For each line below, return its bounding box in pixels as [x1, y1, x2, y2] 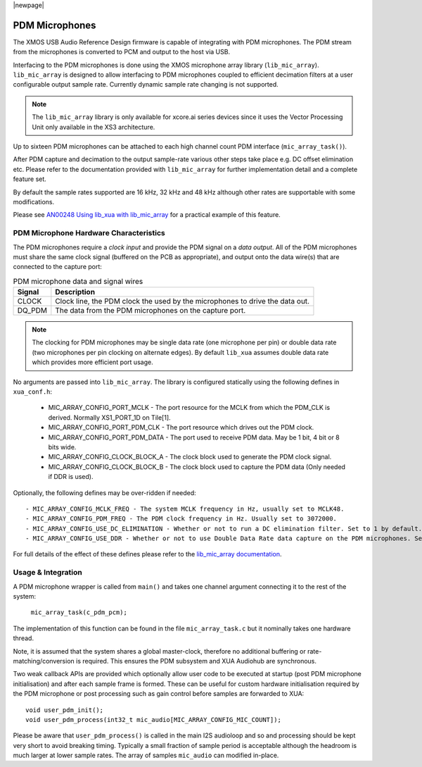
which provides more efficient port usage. [32, 358, 154, 366]
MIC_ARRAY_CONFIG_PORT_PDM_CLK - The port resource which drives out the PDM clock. [48, 423, 314, 432]
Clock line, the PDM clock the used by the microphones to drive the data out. [55, 297, 309, 306]
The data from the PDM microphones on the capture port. [55, 306, 246, 316]
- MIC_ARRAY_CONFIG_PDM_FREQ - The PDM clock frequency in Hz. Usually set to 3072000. [25, 515, 338, 523]
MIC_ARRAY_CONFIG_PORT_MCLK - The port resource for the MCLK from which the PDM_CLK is [48, 404, 331, 412]
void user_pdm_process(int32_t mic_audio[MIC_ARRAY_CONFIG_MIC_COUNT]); [25, 716, 281, 723]
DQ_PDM [17, 306, 47, 316]
